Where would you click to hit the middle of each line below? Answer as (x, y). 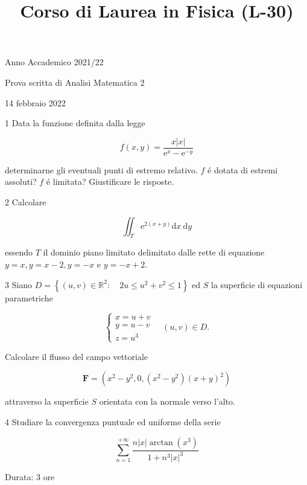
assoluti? (21, 181)
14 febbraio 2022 (35, 102)
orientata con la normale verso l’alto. (167, 401)
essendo (19, 252)
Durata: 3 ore (30, 477)
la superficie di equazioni (257, 284)
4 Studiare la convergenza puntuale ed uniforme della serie (113, 422)
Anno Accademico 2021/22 (54, 62)
